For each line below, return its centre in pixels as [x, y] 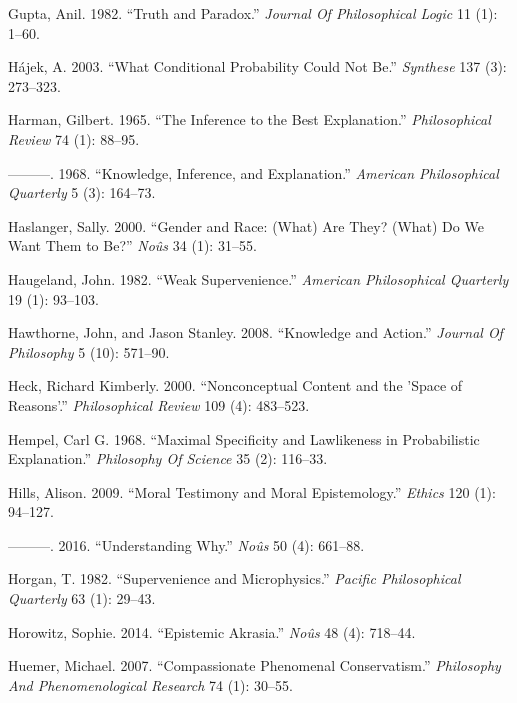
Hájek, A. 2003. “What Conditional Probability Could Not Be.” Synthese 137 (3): [257, 66]
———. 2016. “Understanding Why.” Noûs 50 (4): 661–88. [186, 544]
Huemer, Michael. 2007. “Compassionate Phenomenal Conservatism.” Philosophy [254, 665]
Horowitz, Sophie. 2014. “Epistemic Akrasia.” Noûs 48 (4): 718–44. [212, 631]
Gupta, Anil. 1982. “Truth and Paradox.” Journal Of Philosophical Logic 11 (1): [253, 13]
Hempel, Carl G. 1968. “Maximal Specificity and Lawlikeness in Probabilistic [244, 438]
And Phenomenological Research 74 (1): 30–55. [150, 684]
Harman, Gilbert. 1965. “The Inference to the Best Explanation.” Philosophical [249, 119]
